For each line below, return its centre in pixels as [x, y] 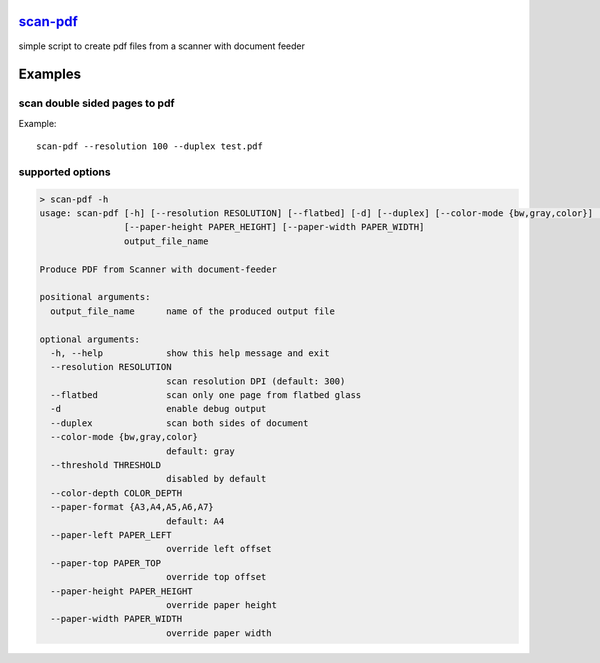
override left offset [218, 549]
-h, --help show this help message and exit [190, 353]
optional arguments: [89, 339]
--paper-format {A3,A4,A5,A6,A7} [132, 507]
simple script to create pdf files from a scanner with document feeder [161, 46]
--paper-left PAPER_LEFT [111, 534]
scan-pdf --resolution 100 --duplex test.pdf [150, 146]
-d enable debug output [158, 409]
